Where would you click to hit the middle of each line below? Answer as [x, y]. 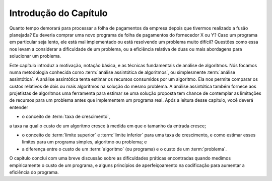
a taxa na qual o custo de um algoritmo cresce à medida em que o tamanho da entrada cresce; [108, 126]
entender [19, 107]
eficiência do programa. [34, 172]
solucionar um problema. [35, 56]
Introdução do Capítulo [58, 13]
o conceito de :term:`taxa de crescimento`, [66, 117]
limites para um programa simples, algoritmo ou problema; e [84, 142]
